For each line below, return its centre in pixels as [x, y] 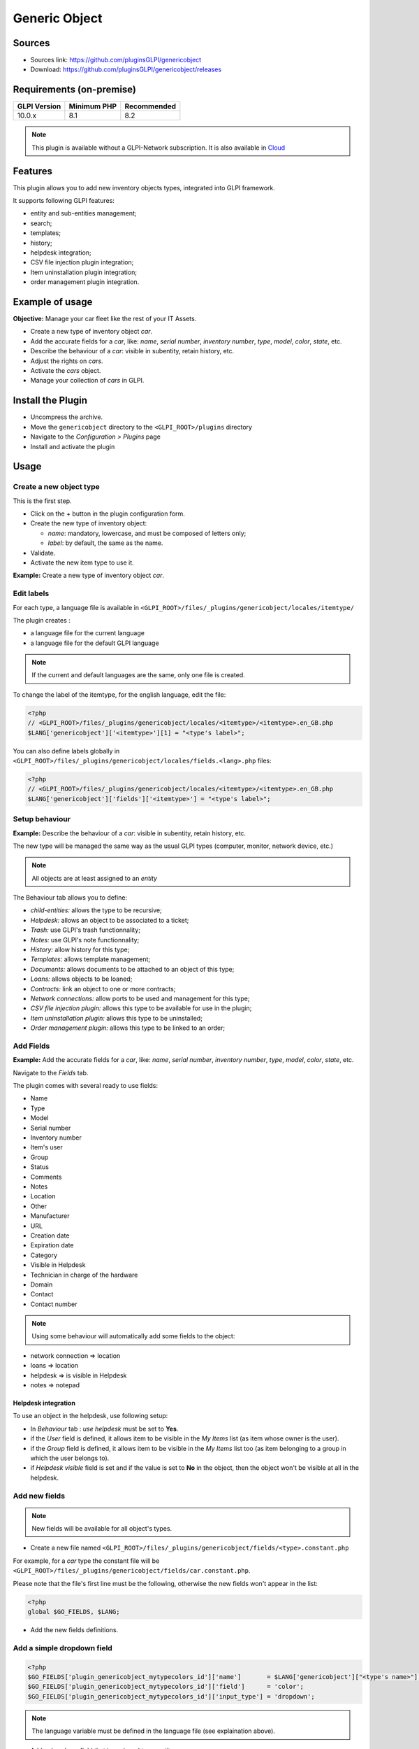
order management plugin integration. [85, 282]
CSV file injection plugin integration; [82, 262]
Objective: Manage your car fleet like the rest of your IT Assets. [105, 319]
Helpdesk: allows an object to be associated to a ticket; [110, 920]
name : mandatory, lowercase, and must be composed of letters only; [147, 533]
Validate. [43, 553]
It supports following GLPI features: [64, 201]
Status [39, 1167]
